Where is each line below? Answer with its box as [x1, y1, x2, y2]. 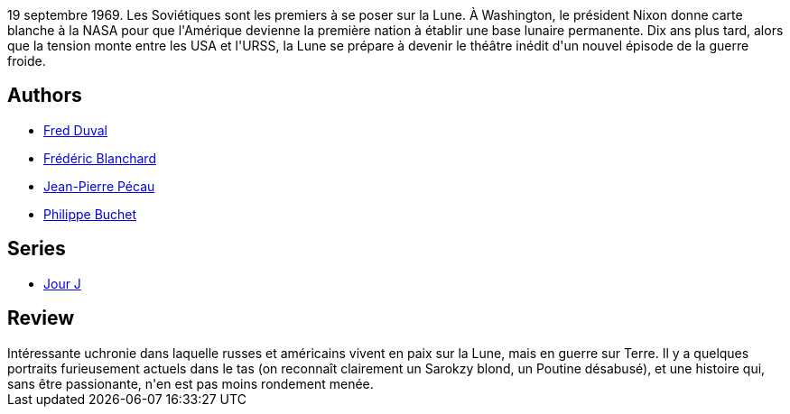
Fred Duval [43, 122, 107, 138]
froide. [7, 53, 46, 69]
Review [7, 307, 75, 330]
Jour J [43, 275, 81, 291]
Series [7, 237, 66, 261]
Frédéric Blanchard [43, 150, 156, 166]
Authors [7, 84, 82, 107]
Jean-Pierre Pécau [43, 178, 155, 194]
